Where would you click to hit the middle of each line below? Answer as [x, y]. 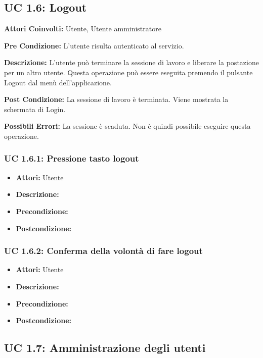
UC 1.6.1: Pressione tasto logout [72, 158]
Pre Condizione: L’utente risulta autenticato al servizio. [94, 45]
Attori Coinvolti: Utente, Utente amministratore [83, 29]
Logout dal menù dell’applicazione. [58, 82]
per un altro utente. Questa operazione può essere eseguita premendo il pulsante [128, 72]
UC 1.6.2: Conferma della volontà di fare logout [103, 251]
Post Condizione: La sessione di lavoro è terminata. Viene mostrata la [116, 99]
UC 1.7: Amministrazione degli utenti [105, 348]
